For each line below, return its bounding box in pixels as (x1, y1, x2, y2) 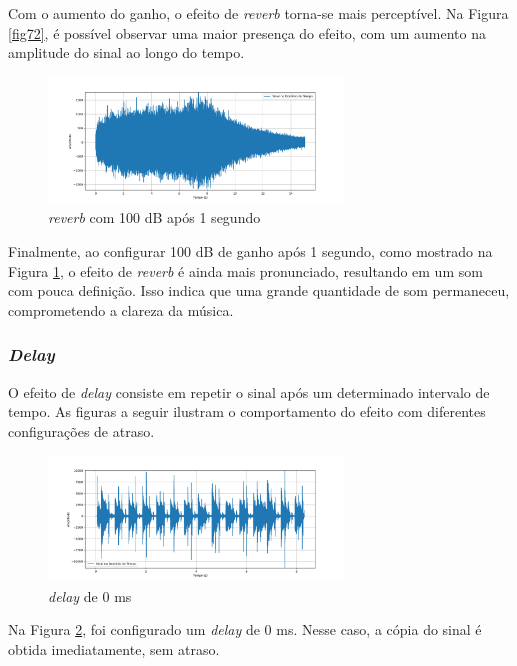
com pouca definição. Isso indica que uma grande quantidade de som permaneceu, (8, 280, 510, 301)
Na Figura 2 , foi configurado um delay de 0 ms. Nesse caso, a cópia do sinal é (8, 619, 482, 640)
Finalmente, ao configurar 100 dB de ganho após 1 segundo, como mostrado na (8, 240, 493, 261)
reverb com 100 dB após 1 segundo (48, 207, 261, 228)
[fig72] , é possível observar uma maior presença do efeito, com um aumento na (8, 22, 486, 43)
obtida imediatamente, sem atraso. (8, 639, 220, 659)
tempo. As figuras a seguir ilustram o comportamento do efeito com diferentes (8, 401, 486, 422)
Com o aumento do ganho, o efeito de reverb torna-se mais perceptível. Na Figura (8, 3, 509, 23)
